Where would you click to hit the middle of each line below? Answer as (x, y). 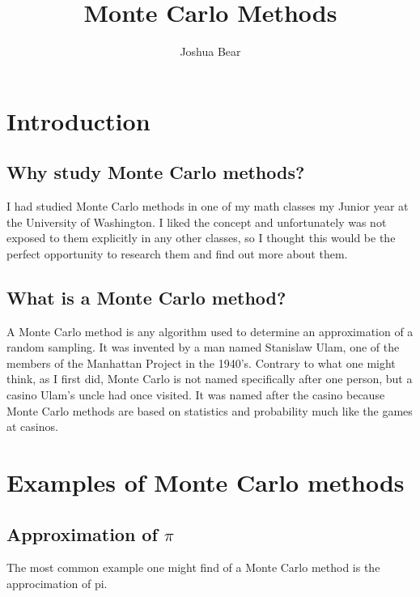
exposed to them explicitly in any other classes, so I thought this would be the (201, 238)
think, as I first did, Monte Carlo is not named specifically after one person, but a (210, 379)
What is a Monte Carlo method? (146, 297)
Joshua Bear (210, 51)
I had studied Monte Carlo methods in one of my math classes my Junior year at (208, 206)
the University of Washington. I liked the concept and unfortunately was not (197, 222)
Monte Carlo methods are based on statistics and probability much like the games (210, 410)
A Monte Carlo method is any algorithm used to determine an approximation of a (210, 331)
